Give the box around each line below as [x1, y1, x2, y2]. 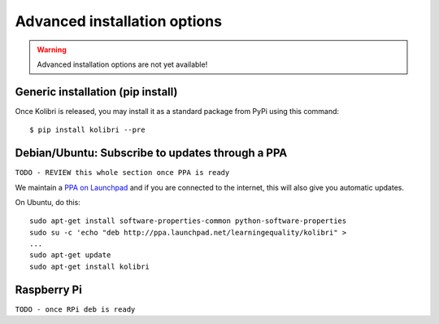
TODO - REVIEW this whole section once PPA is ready [15, 168, 230, 177]
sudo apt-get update [29, 251, 111, 260]
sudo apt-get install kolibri [29, 261, 150, 271]
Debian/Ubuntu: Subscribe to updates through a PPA [15, 147, 288, 160]
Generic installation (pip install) [15, 85, 178, 99]
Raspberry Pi [15, 282, 83, 296]
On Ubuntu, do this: [15, 197, 80, 207]
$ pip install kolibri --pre [29, 125, 146, 134]
